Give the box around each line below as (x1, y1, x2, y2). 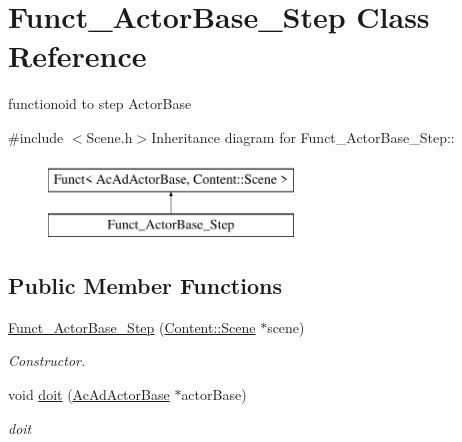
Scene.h (86, 126, 133, 147)
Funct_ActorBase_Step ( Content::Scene (8, 316, 256, 337)
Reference (8, 35, 147, 76)
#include (8, 126, 64, 147)
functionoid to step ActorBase (8, 93, 192, 114)
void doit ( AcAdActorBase (8, 384, 170, 405)
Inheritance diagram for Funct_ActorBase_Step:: (151, 126, 455, 147)
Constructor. (8, 350, 86, 371)
